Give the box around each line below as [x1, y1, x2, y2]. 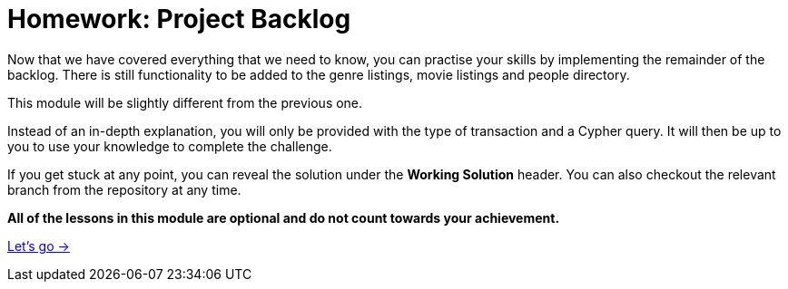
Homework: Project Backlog [7, 4, 351, 34]
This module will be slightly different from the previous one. [7, 94, 363, 111]
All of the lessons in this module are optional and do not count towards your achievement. [7, 209, 560, 226]
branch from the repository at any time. [7, 181, 241, 197]
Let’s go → [7, 237, 70, 254]
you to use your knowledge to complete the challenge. [7, 138, 332, 154]
